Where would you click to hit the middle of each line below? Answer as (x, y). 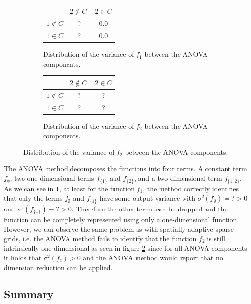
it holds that (23, 257)
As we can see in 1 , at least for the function (69, 188)
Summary (29, 293)
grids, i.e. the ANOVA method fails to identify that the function (100, 238)
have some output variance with (148, 198)
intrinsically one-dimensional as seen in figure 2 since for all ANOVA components (125, 248)
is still (216, 238)
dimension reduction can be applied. (58, 267)
